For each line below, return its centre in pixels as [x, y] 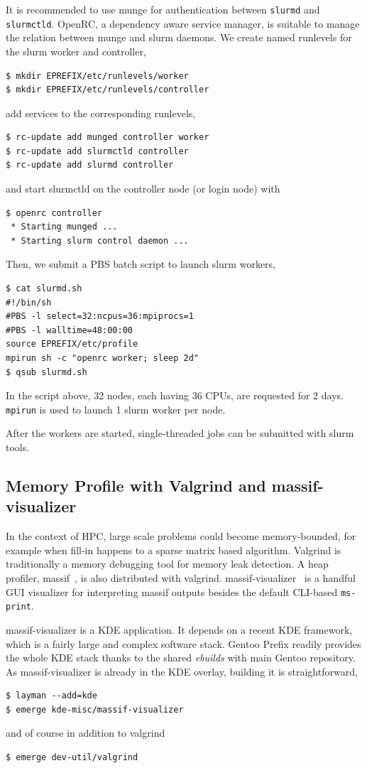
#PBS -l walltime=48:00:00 [69, 330]
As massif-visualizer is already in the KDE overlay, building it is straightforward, [182, 671]
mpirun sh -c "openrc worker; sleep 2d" [103, 358]
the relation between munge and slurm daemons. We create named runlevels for [179, 37]
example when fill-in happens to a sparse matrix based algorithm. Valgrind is [174, 550]
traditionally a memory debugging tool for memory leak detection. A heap [167, 564]
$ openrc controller [54, 213]
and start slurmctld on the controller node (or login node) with [143, 189]
